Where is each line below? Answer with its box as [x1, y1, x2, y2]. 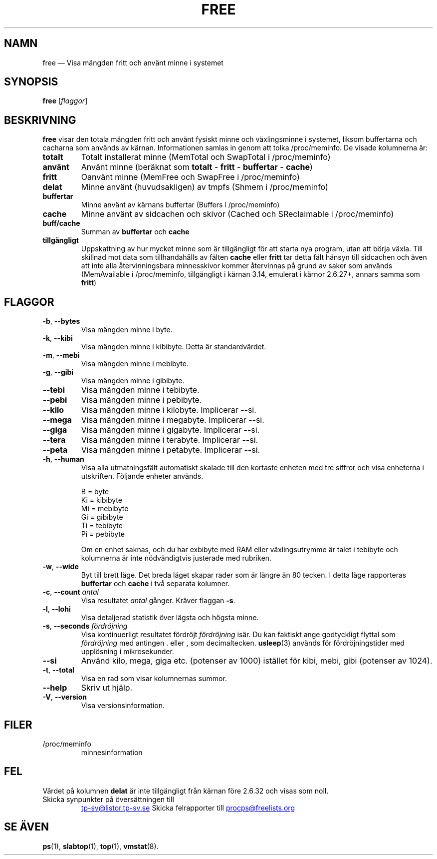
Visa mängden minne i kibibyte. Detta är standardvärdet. [81, 342, 266, 351]
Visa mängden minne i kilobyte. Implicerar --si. [81, 405, 256, 415]
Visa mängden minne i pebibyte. [81, 395, 202, 405]
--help [42, 683, 67, 693]
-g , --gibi [42, 368, 74, 377]
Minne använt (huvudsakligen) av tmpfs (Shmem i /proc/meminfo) [81, 182, 328, 192]
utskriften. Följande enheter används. [81, 472, 204, 481]
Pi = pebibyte [81, 530, 125, 539]
